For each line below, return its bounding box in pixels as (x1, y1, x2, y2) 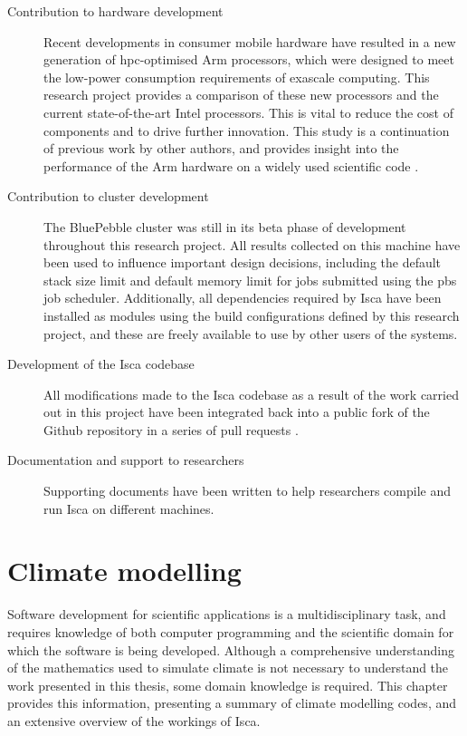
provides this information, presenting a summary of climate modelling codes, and (7, 693, 457, 712)
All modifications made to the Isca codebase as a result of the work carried (43, 384, 459, 403)
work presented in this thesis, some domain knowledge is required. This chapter (7, 675, 448, 694)
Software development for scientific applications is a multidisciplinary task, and (7, 605, 446, 624)
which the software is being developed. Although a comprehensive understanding (7, 640, 454, 659)
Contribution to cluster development (7, 187, 209, 206)
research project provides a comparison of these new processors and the (43, 85, 439, 104)
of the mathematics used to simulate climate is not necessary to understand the (7, 658, 449, 677)
